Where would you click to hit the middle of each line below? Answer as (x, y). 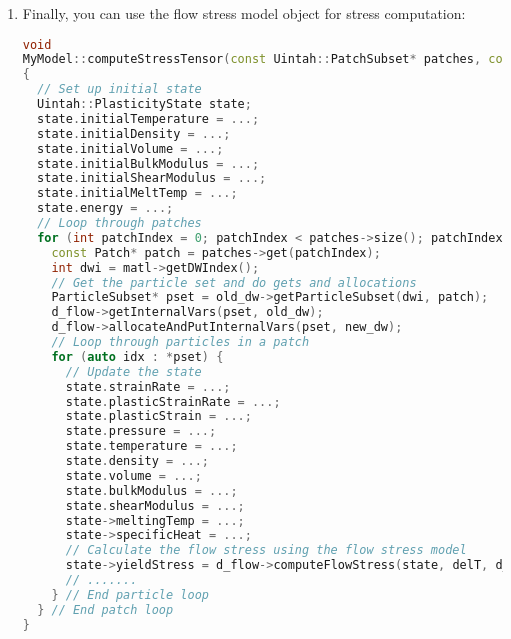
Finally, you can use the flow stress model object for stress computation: (244, 13)
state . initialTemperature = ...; (148, 118)
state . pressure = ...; (141, 431)
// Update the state (133, 371)
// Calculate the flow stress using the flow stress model (266, 550)
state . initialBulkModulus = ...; (148, 163)
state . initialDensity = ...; (134, 133)
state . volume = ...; (133, 475)
